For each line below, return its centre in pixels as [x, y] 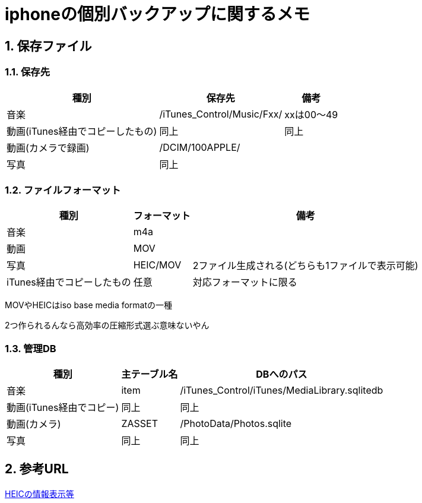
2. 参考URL [37, 469]
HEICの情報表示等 [39, 493]
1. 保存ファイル [48, 46]
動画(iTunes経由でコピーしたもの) [82, 131]
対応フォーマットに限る [245, 282]
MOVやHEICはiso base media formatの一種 [89, 305]
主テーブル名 [150, 374]
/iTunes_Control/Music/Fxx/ [221, 114]
